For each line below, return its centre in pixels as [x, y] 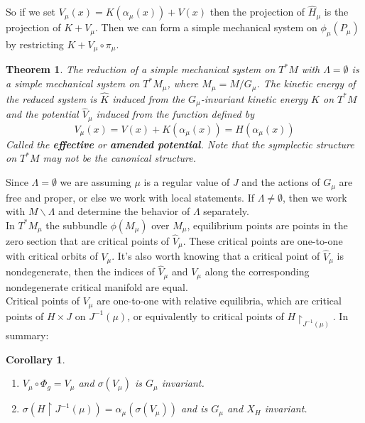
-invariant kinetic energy [254, 98]
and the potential [42, 114]
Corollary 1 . [36, 359]
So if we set [31, 12]
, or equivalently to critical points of [206, 315]
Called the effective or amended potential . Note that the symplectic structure [180, 144]
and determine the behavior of [124, 211]
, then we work [315, 197]
